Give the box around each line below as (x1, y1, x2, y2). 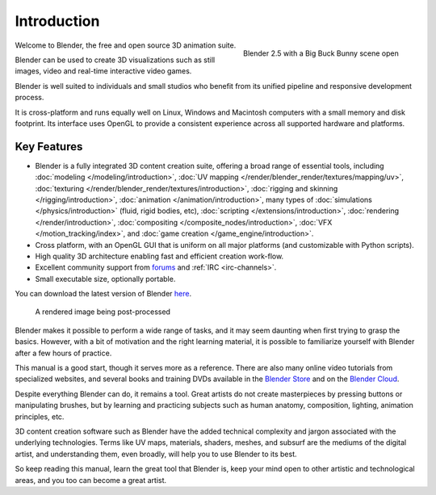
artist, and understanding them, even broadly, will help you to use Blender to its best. (15, 449, 298, 459)
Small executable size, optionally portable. (35, 274, 176, 283)
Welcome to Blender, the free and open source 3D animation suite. (15, 40, 237, 50)
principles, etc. (15, 412, 65, 422)
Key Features (15, 140, 83, 153)
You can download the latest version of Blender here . (15, 289, 192, 299)
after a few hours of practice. (15, 348, 112, 358)
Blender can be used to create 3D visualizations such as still (15, 55, 216, 65)
